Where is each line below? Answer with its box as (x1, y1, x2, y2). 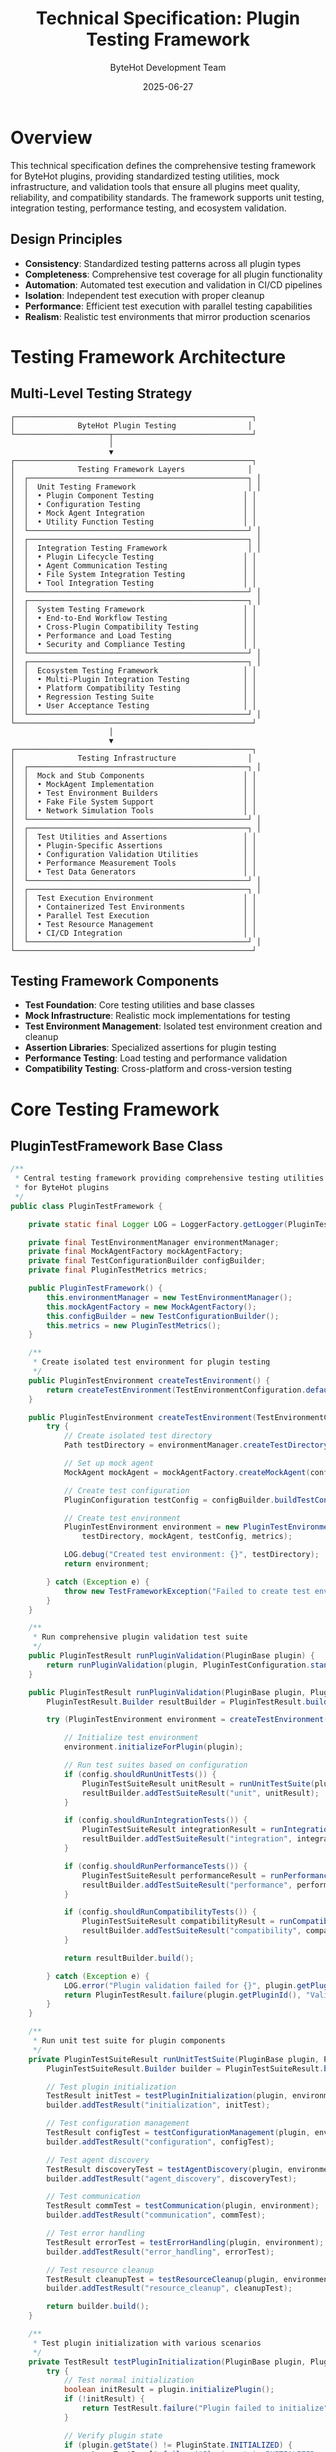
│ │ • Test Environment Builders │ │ (10, 788, 257, 798)
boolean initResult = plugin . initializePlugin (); (63, 2385, 275, 2395)
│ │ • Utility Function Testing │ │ (10, 517, 257, 527)
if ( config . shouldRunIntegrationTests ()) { (63, 1815, 248, 1826)
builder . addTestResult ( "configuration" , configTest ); (46, 2137, 275, 2147)
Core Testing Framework (10, 1098, 220, 1121)
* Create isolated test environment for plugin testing (32, 1357, 271, 1367)
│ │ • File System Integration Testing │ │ (10, 569, 257, 579)
